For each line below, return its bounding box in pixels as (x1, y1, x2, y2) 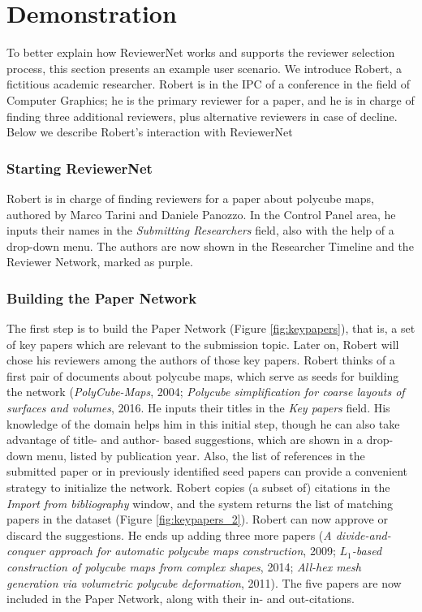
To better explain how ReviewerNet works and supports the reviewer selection (6, 44, 395, 61)
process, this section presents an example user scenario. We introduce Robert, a (6, 59, 403, 76)
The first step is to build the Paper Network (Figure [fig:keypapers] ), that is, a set (6, 320, 416, 337)
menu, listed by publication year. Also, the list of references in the (36, 446, 365, 463)
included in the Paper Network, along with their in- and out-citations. (6, 590, 355, 607)
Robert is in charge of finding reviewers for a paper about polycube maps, (6, 189, 374, 206)
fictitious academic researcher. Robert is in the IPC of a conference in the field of (6, 75, 410, 93)
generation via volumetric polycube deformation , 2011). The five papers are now (6, 574, 402, 591)
